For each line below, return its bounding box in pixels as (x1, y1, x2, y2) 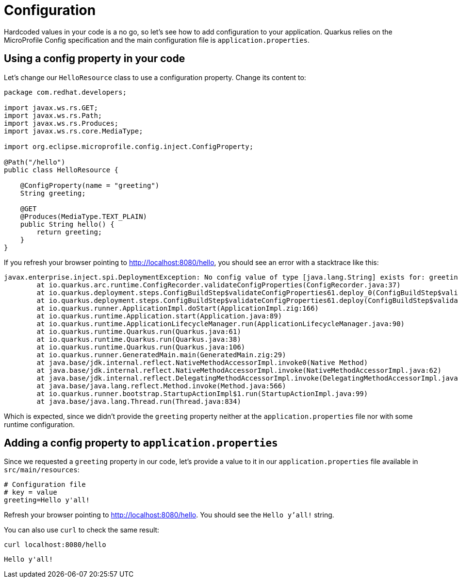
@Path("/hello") (4, 158, 65, 166)
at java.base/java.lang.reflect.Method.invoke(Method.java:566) (36, 382, 286, 390)
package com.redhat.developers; (4, 88, 127, 96)
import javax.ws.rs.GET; (4, 103, 98, 112)
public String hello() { (20, 220, 114, 228)
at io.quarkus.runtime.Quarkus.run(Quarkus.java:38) (36, 335, 241, 343)
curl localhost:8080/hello (4, 541, 106, 549)
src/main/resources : (4, 466, 80, 474)
